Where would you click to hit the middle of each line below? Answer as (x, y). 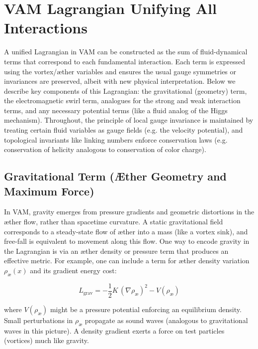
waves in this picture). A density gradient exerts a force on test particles (114, 330)
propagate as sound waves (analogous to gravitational (166, 320)
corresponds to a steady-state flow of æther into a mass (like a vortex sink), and (126, 231)
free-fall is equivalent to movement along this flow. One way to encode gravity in (127, 241)
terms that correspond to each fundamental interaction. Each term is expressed (125, 61)
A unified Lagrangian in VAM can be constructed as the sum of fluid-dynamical (126, 52)
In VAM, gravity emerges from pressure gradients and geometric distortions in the (129, 212)
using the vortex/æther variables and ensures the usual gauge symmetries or (120, 71)
